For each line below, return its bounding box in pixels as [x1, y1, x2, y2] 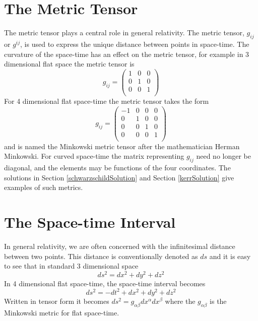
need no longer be [196, 151, 251, 161]
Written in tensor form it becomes [4, 295, 109, 306]
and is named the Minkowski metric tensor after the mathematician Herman [4, 141, 240, 151]
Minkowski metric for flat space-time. [4, 307, 119, 317]
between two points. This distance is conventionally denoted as [4, 250, 198, 261]
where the [165, 295, 196, 306]
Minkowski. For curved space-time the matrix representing [4, 151, 184, 161]
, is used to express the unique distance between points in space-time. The [20, 38, 249, 49]
